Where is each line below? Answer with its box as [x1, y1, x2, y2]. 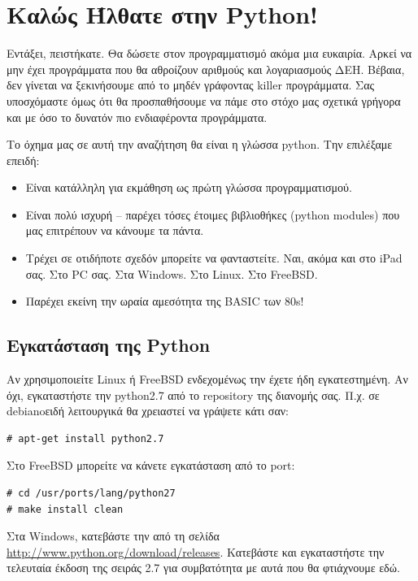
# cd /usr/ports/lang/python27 [7, 488, 176, 500]
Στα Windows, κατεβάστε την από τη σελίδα [7, 527, 220, 544]
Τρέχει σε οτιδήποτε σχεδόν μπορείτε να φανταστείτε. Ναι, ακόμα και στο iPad [25, 249, 403, 267]
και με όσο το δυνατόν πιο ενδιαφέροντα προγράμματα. [7, 108, 268, 125]
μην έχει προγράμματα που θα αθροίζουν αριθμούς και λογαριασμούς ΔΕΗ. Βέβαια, [7, 60, 405, 77]
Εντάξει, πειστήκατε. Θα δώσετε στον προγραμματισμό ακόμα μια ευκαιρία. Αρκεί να [7, 45, 412, 62]
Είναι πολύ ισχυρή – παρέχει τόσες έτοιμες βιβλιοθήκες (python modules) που [25, 206, 400, 223]
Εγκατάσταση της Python [7, 332, 211, 358]
